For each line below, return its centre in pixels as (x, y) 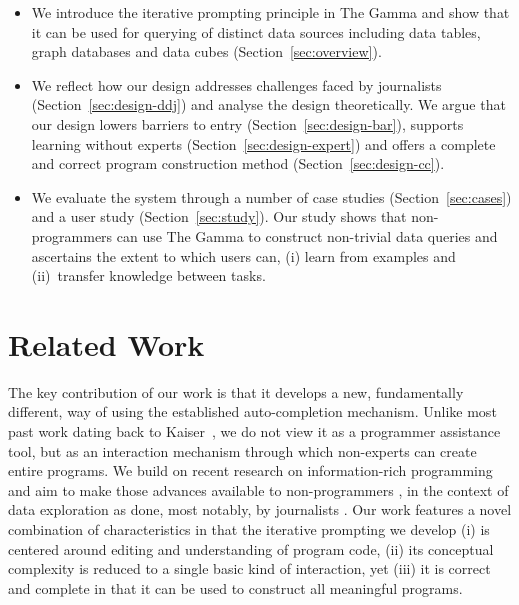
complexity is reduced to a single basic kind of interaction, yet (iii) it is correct (249, 568)
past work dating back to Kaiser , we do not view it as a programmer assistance (254, 431)
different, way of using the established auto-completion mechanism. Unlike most (252, 411)
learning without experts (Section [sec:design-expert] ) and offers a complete (263, 143)
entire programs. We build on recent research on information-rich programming (250, 470)
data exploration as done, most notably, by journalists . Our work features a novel (260, 509)
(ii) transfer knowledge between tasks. (148, 275)
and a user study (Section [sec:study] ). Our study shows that (219, 216)
